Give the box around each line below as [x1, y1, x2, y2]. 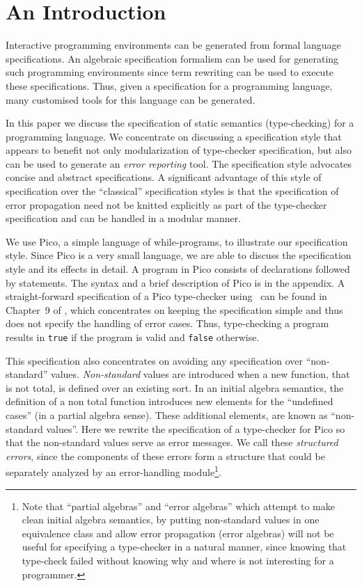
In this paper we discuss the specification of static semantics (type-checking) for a [6, 116, 354, 130]
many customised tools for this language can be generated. [6, 92, 255, 106]
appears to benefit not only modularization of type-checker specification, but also [6, 143, 352, 157]
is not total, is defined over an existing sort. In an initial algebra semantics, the [6, 380, 344, 395]
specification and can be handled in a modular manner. [6, 211, 242, 225]
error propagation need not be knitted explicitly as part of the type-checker [6, 197, 327, 212]
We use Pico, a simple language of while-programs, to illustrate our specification [6, 234, 348, 248]
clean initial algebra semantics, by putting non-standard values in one [22, 512, 320, 527]
